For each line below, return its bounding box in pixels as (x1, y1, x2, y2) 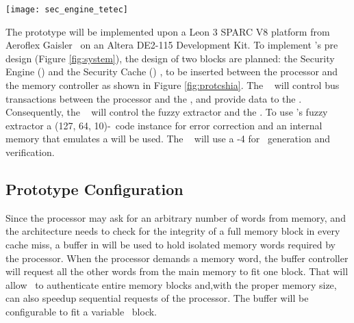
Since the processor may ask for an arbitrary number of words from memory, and (5, 210, 346, 224)
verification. (5, 145, 55, 159)
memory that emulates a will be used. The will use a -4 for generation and (5, 131, 330, 146)
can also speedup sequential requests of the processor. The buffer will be (5, 291, 309, 305)
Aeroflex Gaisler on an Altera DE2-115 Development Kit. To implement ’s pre (5, 38, 338, 52)
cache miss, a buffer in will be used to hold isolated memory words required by (5, 237, 336, 251)
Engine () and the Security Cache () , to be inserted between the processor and (5, 64, 338, 79)
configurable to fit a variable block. (5, 304, 157, 318)
